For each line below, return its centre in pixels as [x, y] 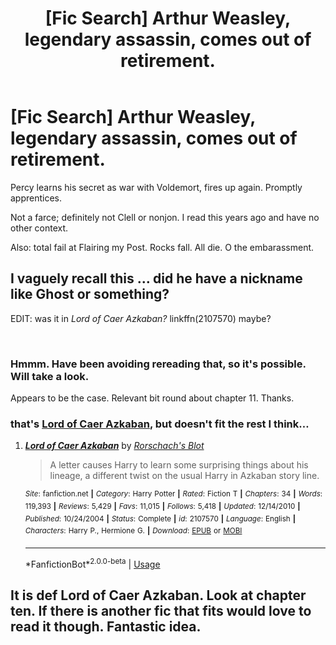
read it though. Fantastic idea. [106, 627]
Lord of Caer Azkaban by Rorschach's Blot [114, 446]
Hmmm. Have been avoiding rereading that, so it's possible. [158, 364]
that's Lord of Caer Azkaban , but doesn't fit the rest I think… [160, 424]
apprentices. [36, 198]
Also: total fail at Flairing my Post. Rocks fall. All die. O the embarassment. [162, 247]
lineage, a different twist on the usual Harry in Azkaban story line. [184, 476]
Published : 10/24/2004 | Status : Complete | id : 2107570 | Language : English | [160, 518]
